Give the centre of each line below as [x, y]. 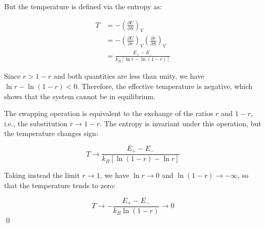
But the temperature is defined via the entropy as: [83, 6]
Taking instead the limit [42, 175]
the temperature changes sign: [51, 133]
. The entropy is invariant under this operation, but [181, 123]
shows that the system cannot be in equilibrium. [80, 96]
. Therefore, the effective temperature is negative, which [165, 86]
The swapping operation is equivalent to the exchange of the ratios [109, 113]
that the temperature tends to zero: [60, 185]
